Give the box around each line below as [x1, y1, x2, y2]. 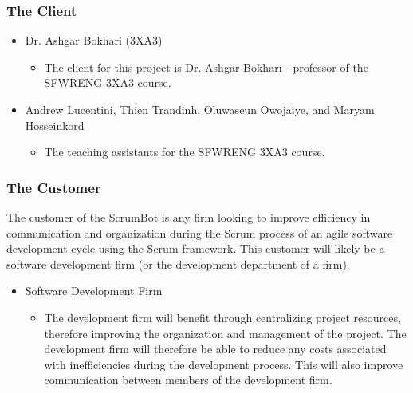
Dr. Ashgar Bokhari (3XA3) [25, 32, 163, 49]
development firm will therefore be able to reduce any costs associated [44, 340, 387, 357]
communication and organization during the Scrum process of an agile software [6, 224, 393, 241]
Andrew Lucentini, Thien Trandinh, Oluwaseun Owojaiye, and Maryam [25, 101, 375, 117]
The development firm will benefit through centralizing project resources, [44, 309, 401, 325]
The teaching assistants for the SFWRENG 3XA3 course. [44, 143, 325, 160]
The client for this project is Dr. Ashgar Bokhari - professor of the [44, 58, 368, 75]
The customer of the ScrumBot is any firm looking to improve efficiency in [6, 209, 371, 225]
